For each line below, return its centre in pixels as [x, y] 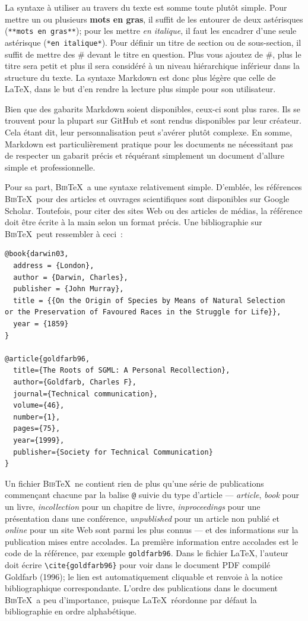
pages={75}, [37, 429]
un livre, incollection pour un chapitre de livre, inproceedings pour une [133, 506]
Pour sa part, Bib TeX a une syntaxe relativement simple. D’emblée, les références [153, 187]
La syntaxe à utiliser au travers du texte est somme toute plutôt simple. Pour [146, 7]
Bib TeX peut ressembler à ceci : [64, 233]
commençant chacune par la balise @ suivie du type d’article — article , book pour [152, 495]
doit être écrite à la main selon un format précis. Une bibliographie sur [134, 222]
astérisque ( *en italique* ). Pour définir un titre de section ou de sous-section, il [153, 42]
